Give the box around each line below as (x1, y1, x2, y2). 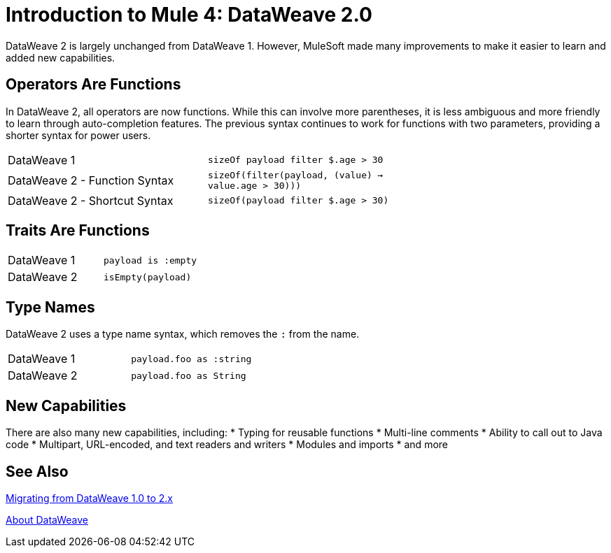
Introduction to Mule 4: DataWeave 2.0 (6, 3, 372, 27)
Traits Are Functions (6, 222, 150, 240)
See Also (6, 462, 69, 480)
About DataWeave (6, 513, 88, 526)
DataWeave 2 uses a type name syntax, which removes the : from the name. (6, 328, 360, 340)
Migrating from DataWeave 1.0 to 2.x (6, 491, 173, 504)
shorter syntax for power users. (6, 129, 151, 141)
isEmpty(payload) (104, 271, 192, 282)
